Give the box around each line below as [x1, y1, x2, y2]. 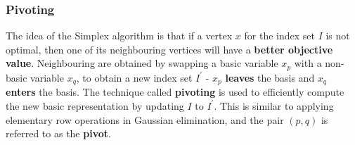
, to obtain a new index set [76, 70, 193, 84]
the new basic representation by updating [6, 98, 184, 113]
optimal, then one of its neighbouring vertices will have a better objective [6, 42, 333, 56]
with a [294, 56, 322, 70]
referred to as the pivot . [6, 126, 111, 141]
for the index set [244, 28, 315, 43]
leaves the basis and [225, 70, 315, 84]
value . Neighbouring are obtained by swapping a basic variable [6, 56, 278, 70]
